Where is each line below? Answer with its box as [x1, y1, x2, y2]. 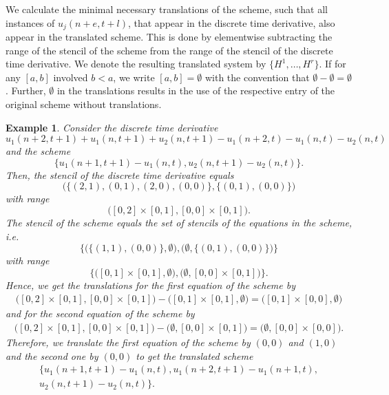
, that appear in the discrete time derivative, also [127, 15, 335, 30]
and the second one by [6, 348, 98, 363]
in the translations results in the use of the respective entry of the [56, 83, 335, 98]
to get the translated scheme [136, 348, 253, 363]
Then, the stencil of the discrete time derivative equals [6, 167, 234, 182]
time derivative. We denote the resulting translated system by [6, 56, 266, 71]
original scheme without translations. [6, 97, 162, 111]
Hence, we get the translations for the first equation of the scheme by [6, 277, 295, 292]
